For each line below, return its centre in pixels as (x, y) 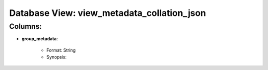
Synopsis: (57, 57)
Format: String (61, 50)
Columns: (26, 26)
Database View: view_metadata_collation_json (107, 13)
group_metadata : (40, 39)
